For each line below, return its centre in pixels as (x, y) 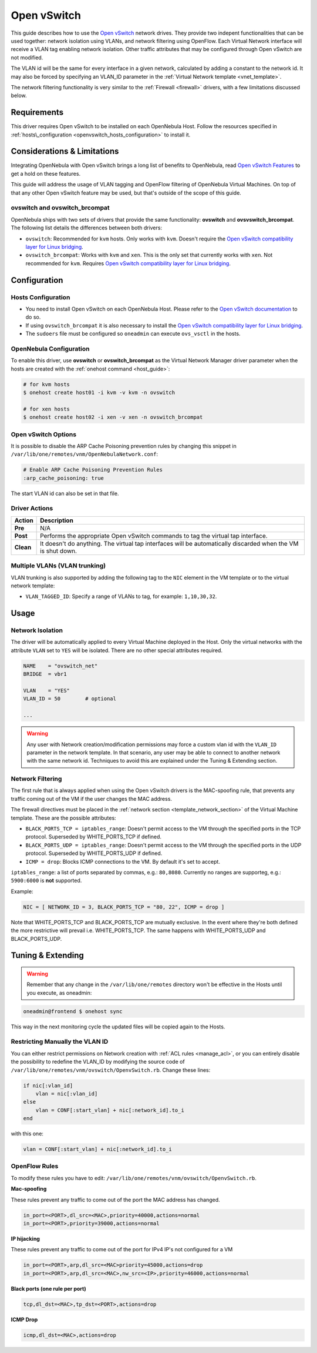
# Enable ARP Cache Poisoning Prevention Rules (93, 470)
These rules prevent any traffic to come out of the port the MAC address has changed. (115, 1200)
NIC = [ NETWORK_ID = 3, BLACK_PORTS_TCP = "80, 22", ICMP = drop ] (124, 907)
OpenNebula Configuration (50, 349)
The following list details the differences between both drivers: (87, 228)
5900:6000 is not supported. (46, 881)
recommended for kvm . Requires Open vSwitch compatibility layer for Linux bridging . (128, 263)
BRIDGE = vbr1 (45, 674)
